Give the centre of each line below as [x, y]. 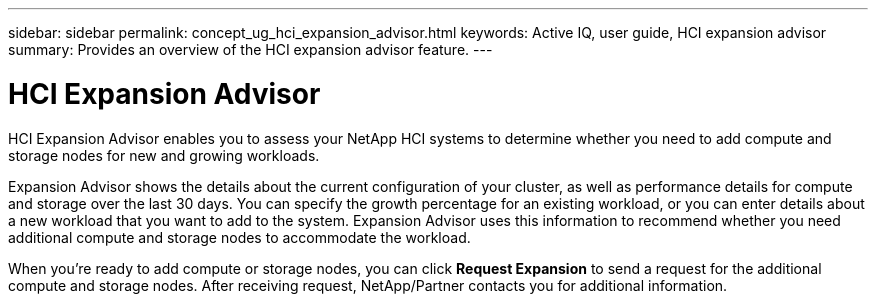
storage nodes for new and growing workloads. [164, 155]
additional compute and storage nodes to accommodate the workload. [239, 237]
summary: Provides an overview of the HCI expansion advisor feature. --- [250, 49]
